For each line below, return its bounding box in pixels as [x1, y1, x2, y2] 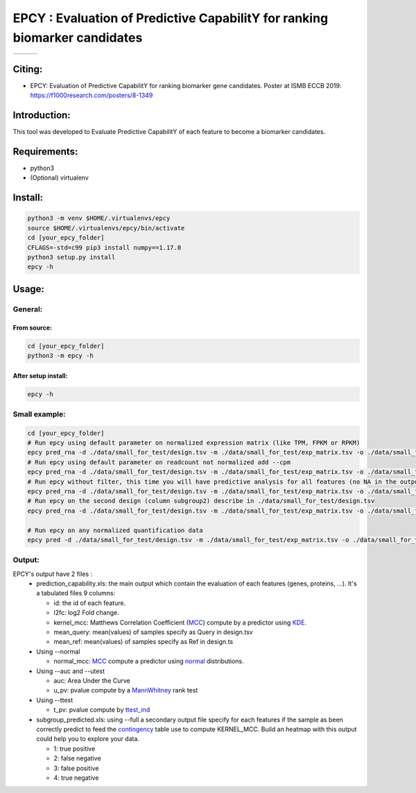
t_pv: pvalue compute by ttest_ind [53, 706, 150, 714]
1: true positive [53, 744, 96, 753]
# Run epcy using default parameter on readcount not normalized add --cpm [27, 458, 291, 466]
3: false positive [53, 764, 99, 772]
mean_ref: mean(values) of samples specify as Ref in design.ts [53, 638, 234, 646]
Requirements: [12, 146, 78, 157]
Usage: [12, 283, 45, 295]
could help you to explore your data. [36, 735, 140, 743]
